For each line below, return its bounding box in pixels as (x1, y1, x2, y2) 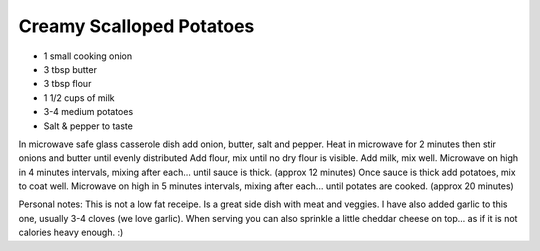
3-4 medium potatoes (43, 106, 134, 118)
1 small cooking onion (43, 50, 133, 62)
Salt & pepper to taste (43, 120, 134, 132)
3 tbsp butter (43, 63, 97, 75)
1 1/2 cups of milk (43, 91, 115, 104)
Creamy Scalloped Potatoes (18, 15, 255, 37)
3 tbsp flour (43, 78, 92, 90)
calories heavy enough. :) (18, 226, 124, 239)
